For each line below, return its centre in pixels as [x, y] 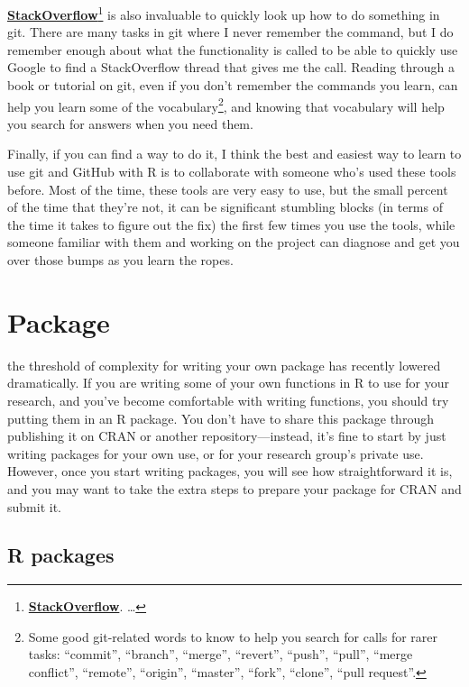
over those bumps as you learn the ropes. [120, 260]
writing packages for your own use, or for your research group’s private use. [216, 453]
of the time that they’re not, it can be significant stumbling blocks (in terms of [225, 207]
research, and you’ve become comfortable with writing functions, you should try [228, 400]
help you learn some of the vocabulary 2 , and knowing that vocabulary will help [226, 105]
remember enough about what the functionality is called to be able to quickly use [233, 49]
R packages [61, 555]
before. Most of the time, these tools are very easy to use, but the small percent [228, 189]
